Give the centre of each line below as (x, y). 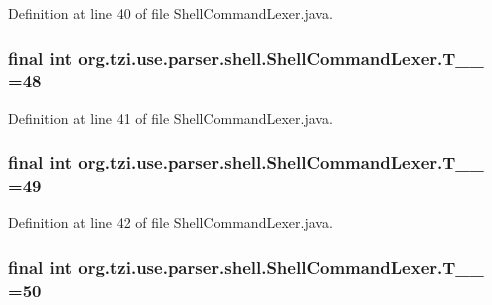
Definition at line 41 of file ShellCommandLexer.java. (170, 117)
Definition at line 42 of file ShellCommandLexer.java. (170, 222)
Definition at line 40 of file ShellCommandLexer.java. (170, 13)
